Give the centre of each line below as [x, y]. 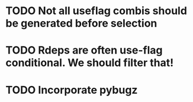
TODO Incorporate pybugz [72, 90]
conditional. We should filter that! [90, 63]
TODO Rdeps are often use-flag [84, 50]
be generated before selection [81, 23]
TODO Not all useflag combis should [96, 11]
